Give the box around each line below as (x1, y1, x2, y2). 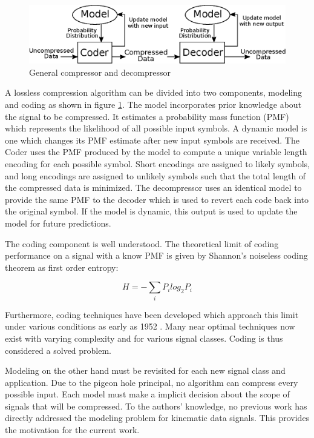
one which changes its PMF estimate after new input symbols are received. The (5, 133, 299, 146)
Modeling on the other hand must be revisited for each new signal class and (5, 364, 286, 377)
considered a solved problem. (5, 343, 112, 356)
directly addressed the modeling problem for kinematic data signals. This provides (5, 411, 310, 424)
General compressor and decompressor (29, 65, 171, 78)
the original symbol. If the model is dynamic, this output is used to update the (5, 205, 298, 217)
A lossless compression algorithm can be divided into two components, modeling (5, 86, 302, 99)
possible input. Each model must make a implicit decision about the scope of (5, 388, 290, 400)
